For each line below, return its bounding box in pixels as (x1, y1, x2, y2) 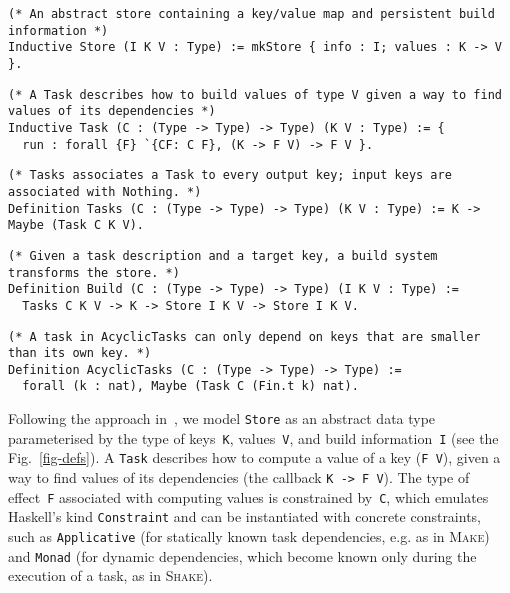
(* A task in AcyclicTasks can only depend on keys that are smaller (8, 329, 481, 344)
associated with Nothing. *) (8, 184, 202, 199)
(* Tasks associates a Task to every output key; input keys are (8, 168, 452, 183)
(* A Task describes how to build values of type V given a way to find (8, 87, 502, 102)
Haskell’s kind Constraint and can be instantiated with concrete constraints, (8, 506, 482, 527)
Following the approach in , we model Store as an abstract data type (8, 408, 436, 429)
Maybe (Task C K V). (8, 218, 145, 233)
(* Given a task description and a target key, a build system (8, 248, 438, 263)
